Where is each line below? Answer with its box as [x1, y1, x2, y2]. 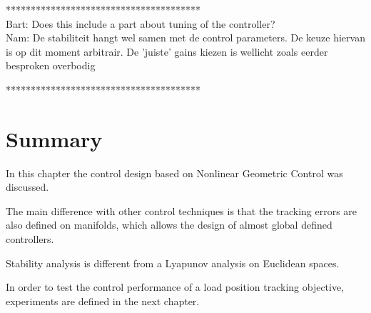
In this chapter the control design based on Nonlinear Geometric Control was [6, 165, 343, 180]
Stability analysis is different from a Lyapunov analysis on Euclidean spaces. [6, 255, 340, 270]
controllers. [6, 232, 54, 247]
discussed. [6, 179, 49, 194]
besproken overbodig [6, 58, 96, 73]
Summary [6, 124, 103, 153]
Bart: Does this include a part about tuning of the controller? [6, 16, 275, 31]
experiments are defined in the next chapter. [6, 293, 200, 308]
